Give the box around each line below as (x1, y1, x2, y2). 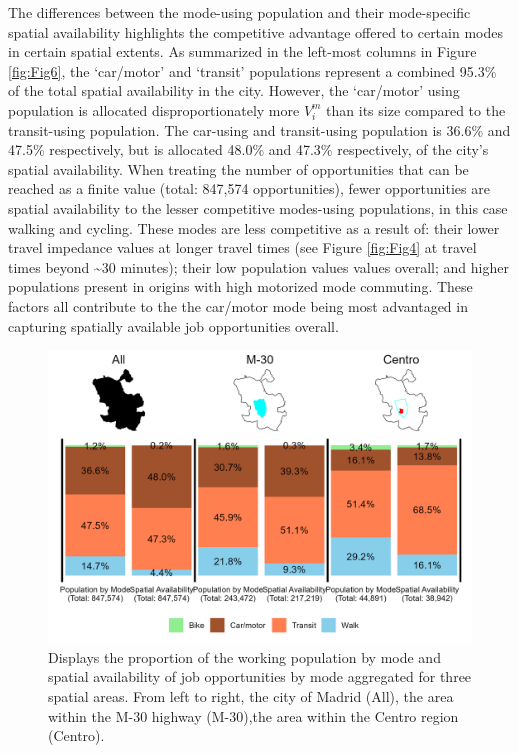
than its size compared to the (326, 99, 506, 120)
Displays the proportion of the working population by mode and (48, 646, 441, 667)
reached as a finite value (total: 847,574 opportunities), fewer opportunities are (8, 178, 490, 199)
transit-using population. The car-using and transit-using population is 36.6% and (8, 119, 511, 140)
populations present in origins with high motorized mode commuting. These (8, 276, 473, 297)
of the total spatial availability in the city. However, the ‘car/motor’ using (8, 80, 460, 101)
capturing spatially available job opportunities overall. (8, 315, 339, 336)
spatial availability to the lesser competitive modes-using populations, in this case (8, 197, 508, 218)
